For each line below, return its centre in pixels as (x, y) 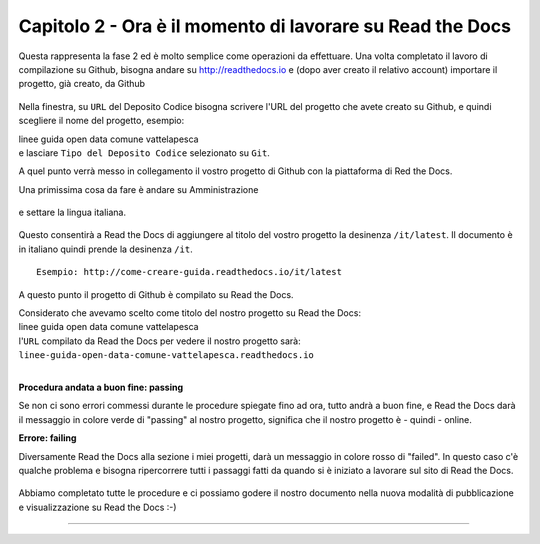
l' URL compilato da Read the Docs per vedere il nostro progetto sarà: (159, 341)
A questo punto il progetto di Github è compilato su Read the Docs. (156, 294)
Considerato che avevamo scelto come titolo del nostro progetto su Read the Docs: (190, 313)
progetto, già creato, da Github (81, 84)
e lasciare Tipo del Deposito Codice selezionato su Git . (144, 152)
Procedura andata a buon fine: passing (101, 387)
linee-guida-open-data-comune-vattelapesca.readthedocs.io (166, 355)
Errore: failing (47, 438)
